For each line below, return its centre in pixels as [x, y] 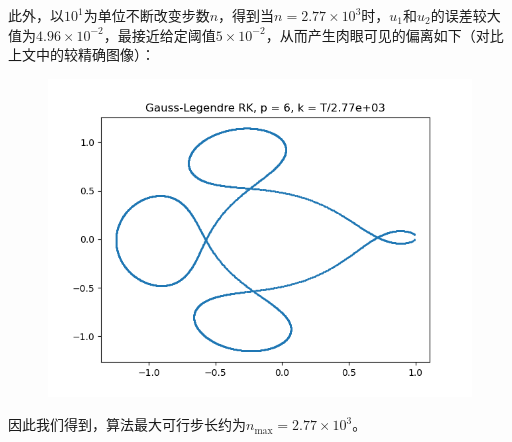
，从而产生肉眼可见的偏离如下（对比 [384, 34]
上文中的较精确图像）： [81, 54]
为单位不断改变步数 [146, 15]
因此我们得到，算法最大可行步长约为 [127, 424]
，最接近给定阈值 [159, 34]
